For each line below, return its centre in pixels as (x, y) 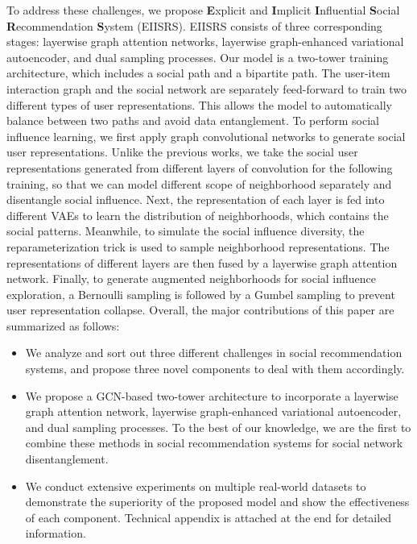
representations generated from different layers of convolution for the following (200, 167)
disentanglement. (67, 459)
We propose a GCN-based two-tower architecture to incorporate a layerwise (212, 395)
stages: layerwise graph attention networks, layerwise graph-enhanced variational (205, 42)
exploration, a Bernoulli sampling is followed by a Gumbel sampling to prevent (201, 294)
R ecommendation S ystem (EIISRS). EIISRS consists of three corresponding (194, 25)
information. (56, 533)
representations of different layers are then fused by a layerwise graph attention (202, 262)
